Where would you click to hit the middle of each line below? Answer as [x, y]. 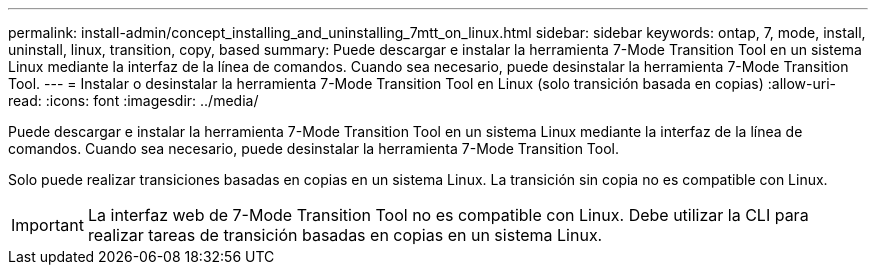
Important [47, 225]
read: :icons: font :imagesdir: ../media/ [133, 100]
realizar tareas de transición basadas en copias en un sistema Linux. [345, 235]
